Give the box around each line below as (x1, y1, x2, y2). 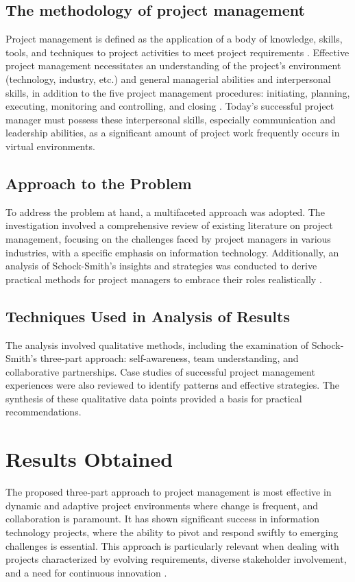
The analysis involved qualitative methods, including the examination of (5, 337, 309, 352)
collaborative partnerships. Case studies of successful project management (5, 364, 315, 378)
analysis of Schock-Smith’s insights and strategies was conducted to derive (5, 258, 317, 273)
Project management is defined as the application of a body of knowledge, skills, (5, 32, 343, 46)
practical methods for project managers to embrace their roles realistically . (5, 271, 322, 286)
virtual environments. (5, 138, 95, 153)
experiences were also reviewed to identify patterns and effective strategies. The (5, 378, 340, 392)
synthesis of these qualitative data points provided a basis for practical (5, 391, 302, 405)
